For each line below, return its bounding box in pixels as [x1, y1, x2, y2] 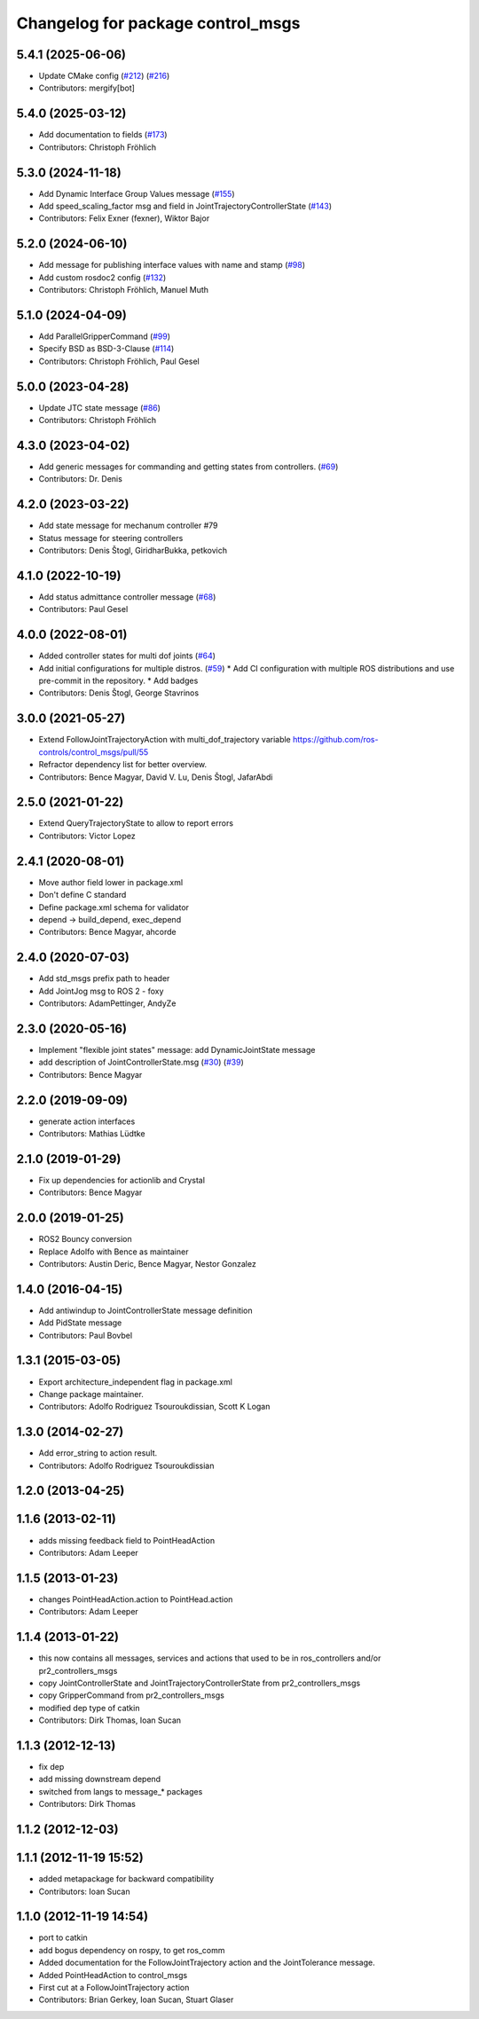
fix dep [38, 1762, 65, 1772]
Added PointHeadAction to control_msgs [38, 1969, 188, 1980]
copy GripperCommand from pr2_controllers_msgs [38, 1690, 225, 1701]
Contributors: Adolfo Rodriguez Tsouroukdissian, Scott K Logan [38, 1402, 271, 1412]
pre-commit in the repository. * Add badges [38, 675, 199, 687]
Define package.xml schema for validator [38, 901, 190, 913]
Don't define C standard [38, 890, 127, 900]
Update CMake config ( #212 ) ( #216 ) [38, 71, 170, 82]
